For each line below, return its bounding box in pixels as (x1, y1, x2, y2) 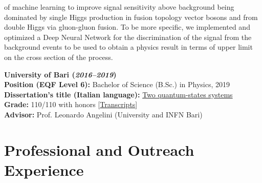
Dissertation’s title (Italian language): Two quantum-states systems (4, 89, 233, 99)
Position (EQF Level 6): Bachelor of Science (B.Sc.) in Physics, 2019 (4, 79, 230, 90)
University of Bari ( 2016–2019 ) (4, 69, 117, 79)
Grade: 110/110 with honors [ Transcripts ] (4, 99, 138, 110)
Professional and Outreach (4, 139, 194, 160)
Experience (4, 159, 84, 180)
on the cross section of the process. (4, 51, 113, 62)
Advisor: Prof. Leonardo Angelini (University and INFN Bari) (4, 109, 203, 119)
